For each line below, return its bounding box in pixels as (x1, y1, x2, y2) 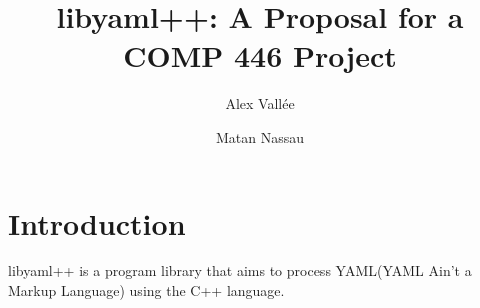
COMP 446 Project (123, 35, 397, 76)
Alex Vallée (225, 93, 295, 114)
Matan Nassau (215, 126, 305, 147)
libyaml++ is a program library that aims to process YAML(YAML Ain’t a (8, 260, 472, 281)
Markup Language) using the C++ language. (8, 280, 285, 301)
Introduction (8, 202, 186, 243)
